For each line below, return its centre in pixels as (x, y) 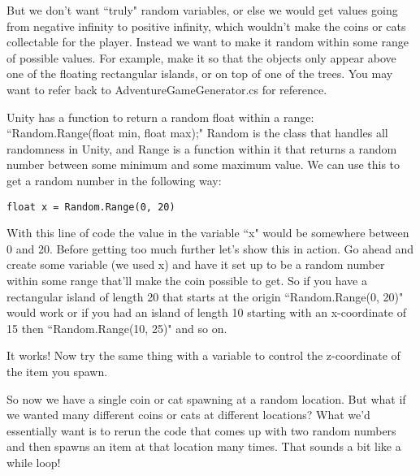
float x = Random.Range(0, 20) (91, 207)
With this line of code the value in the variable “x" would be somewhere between (208, 233)
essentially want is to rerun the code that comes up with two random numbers (201, 430)
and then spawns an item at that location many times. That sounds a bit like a (204, 446)
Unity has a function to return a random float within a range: (160, 117)
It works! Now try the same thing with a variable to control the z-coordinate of (204, 355)
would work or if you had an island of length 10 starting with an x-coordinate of (206, 312)
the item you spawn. (57, 371)
